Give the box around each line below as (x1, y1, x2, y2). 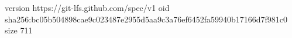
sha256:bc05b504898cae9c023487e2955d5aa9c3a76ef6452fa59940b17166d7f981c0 (5, 13, 288, 25)
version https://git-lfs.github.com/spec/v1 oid (5, 2, 170, 13)
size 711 (5, 24, 33, 36)
